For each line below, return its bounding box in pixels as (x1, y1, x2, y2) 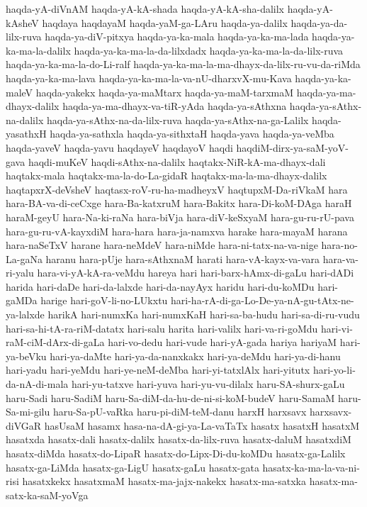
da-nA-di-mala (6, 377, 69, 391)
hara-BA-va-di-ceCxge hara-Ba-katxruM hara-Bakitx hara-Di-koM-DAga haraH (6, 196, 352, 211)
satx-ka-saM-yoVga (6, 487, 89, 502)
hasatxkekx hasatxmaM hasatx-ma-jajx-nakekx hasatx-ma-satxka (22, 474, 307, 489)
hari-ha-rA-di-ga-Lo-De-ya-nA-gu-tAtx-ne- (171, 293, 354, 308)
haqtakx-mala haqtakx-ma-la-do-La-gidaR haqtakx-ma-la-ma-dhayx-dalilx (6, 168, 327, 183)
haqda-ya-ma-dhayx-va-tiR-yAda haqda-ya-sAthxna (62, 99, 287, 113)
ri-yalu (6, 265, 34, 280)
